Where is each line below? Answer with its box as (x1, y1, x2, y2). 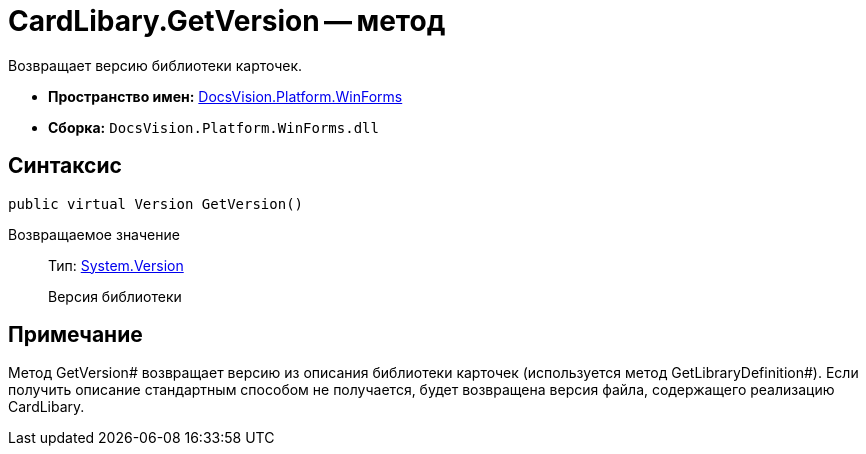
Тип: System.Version (48, 256, 184, 274)
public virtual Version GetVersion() (8, 195, 304, 212)
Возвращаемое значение (8, 225, 180, 243)
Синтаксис (8, 153, 122, 179)
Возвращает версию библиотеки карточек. (8, 56, 303, 74)
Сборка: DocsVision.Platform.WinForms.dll (48, 118, 379, 136)
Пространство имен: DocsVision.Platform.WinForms (48, 87, 403, 105)
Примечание (8, 322, 143, 348)
